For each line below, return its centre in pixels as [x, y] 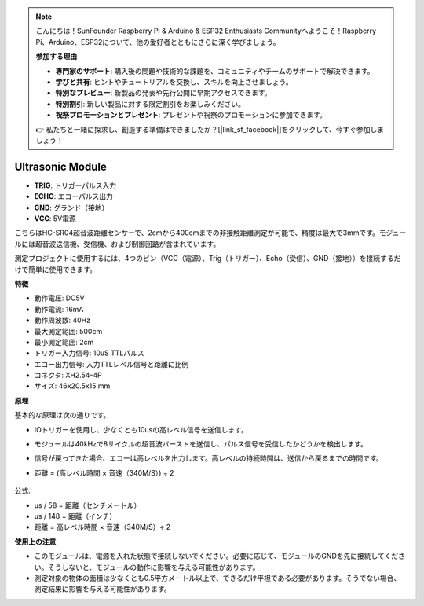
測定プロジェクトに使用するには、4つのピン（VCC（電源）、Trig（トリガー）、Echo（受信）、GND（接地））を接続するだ [208, 259]
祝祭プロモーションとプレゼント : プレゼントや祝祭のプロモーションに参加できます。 [191, 115]
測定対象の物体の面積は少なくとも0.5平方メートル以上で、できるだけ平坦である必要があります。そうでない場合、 [217, 578]
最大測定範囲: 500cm [68, 331]
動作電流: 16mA [59, 309]
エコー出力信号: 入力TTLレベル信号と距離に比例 [111, 364]
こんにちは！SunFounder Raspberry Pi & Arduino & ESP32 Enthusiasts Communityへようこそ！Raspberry [206, 31]
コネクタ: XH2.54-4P [68, 375]
